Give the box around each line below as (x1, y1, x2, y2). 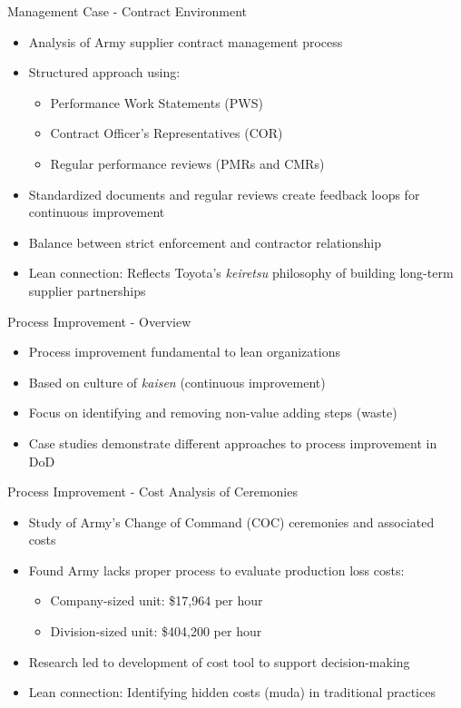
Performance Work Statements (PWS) (50, 93, 263, 112)
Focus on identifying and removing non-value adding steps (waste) (28, 403, 397, 422)
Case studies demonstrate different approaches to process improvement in (28, 433, 437, 452)
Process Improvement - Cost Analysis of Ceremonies (7, 482, 298, 501)
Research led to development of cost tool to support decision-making (28, 652, 410, 671)
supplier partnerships (28, 280, 146, 300)
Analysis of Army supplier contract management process (28, 32, 343, 51)
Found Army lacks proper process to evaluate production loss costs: (28, 560, 405, 579)
